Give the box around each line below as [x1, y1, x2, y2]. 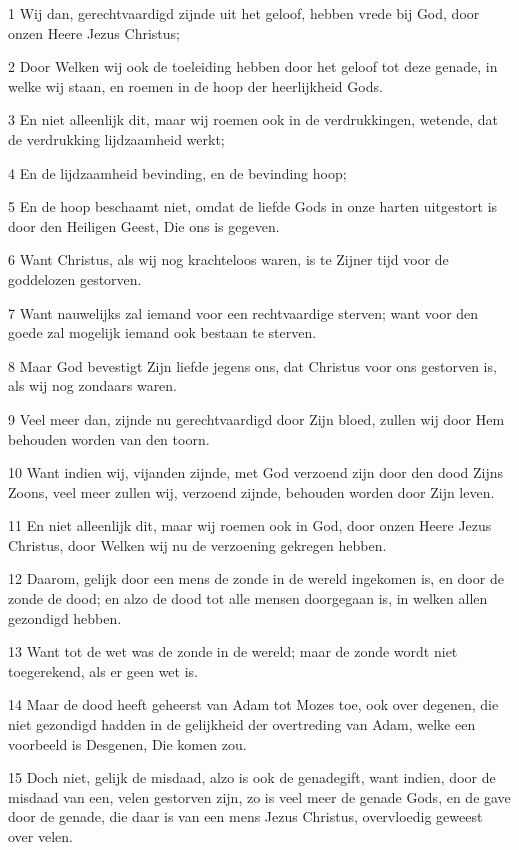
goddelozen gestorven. [8, 268, 142, 289]
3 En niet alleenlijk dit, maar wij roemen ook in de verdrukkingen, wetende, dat [8, 109, 498, 130]
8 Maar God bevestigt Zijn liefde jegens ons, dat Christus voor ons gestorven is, [8, 355, 497, 376]
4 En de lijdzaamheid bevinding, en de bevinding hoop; [8, 162, 347, 183]
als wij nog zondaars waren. [8, 375, 178, 396]
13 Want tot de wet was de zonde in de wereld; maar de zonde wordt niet [8, 641, 458, 662]
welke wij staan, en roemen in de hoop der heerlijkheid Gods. [8, 75, 383, 96]
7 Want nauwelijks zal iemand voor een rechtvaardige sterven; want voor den [8, 302, 479, 323]
